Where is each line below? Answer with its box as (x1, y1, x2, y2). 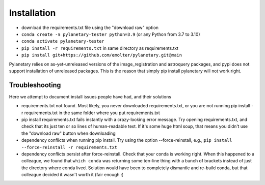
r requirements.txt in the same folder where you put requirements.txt (21, 110, 160, 116)
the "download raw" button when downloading (21, 130, 116, 136)
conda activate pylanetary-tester (21, 38, 105, 44)
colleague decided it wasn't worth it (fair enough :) (21, 172, 124, 178)
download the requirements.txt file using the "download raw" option (21, 25, 159, 31)
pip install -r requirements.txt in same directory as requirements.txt (21, 45, 179, 51)
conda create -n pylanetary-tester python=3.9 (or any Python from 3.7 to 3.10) (21, 31, 200, 37)
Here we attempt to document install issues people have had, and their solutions (9, 93, 172, 99)
